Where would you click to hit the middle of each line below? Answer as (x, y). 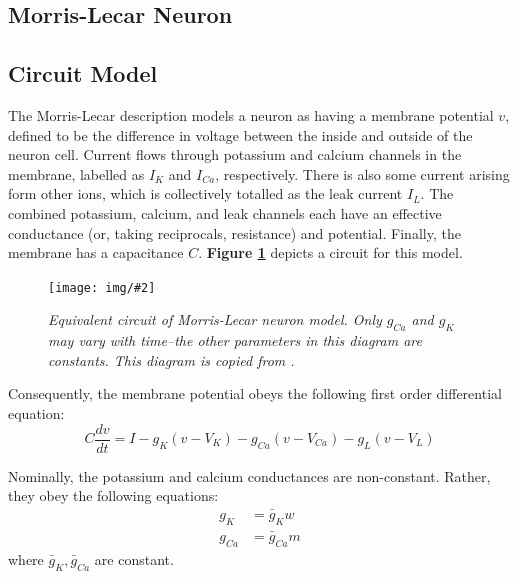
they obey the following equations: (113, 495)
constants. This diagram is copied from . (171, 359)
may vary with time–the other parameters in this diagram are (235, 340)
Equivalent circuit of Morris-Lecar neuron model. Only (215, 319)
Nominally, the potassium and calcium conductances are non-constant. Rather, (249, 475)
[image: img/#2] (102, 287)
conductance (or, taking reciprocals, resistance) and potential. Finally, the (234, 232)
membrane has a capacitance (96, 252)
